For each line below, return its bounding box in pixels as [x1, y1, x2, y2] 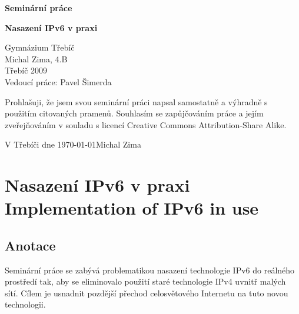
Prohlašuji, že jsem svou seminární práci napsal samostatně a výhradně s [5, 95, 268, 108]
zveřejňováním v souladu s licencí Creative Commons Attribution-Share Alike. [5, 118, 287, 131]
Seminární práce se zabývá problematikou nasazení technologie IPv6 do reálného [5, 263, 295, 276]
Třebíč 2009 [5, 64, 48, 76]
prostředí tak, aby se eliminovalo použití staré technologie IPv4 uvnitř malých [5, 275, 286, 288]
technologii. [5, 298, 46, 310]
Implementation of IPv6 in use [5, 196, 259, 220]
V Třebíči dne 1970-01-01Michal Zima [5, 138, 141, 151]
